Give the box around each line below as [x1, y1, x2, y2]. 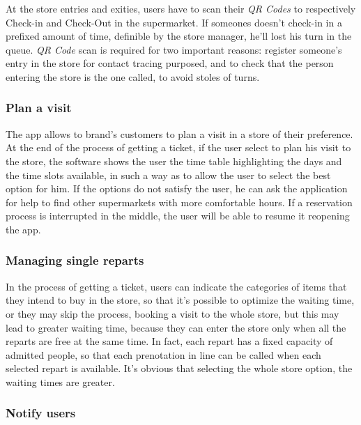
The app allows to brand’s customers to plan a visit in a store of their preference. [6, 126, 353, 141]
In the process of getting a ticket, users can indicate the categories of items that [6, 279, 347, 293]
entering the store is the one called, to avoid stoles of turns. [6, 69, 260, 84]
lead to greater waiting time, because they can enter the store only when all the [6, 320, 346, 334]
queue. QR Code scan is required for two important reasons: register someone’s [6, 42, 342, 56]
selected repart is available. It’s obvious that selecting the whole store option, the [6, 361, 353, 376]
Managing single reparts [6, 252, 144, 269]
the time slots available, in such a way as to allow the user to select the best [6, 167, 331, 182]
